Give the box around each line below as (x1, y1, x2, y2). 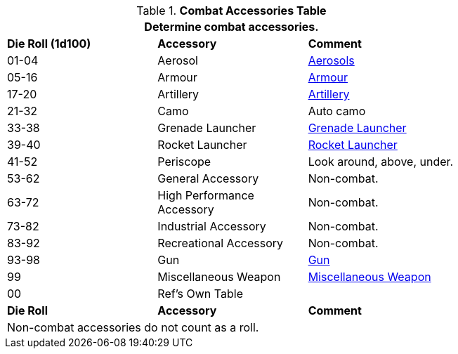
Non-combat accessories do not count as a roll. (7, 320, 259, 334)
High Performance (157, 188, 254, 202)
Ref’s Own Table (157, 287, 243, 301)
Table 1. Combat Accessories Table (136, 4, 327, 18)
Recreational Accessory (157, 236, 283, 250)
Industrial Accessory (157, 219, 266, 233)
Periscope (157, 155, 211, 169)
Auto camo (308, 104, 366, 118)
